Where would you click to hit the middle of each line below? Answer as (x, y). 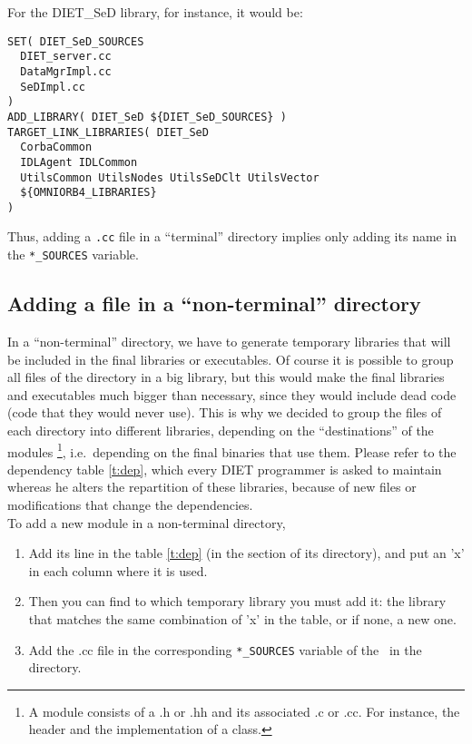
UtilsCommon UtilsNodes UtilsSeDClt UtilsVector (170, 177)
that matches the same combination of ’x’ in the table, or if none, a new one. (242, 618)
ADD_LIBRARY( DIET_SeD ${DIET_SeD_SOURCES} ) (147, 117)
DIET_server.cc (66, 57)
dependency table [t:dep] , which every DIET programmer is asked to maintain (225, 469)
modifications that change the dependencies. (130, 504)
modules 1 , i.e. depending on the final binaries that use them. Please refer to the (232, 450)
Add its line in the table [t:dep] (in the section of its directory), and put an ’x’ (246, 553)
